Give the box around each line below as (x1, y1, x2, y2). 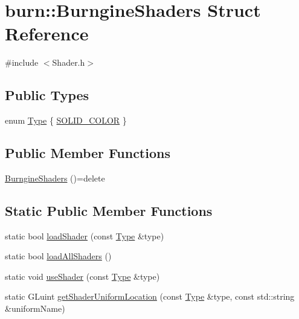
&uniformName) (5, 302, 65, 315)
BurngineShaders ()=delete (5, 171, 105, 184)
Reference (5, 21, 89, 46)
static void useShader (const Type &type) (5, 270, 160, 282)
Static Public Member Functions (5, 201, 213, 220)
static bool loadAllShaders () (5, 250, 112, 262)
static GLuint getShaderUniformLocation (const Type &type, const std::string (5, 290, 295, 303)
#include (5, 56, 39, 69)
